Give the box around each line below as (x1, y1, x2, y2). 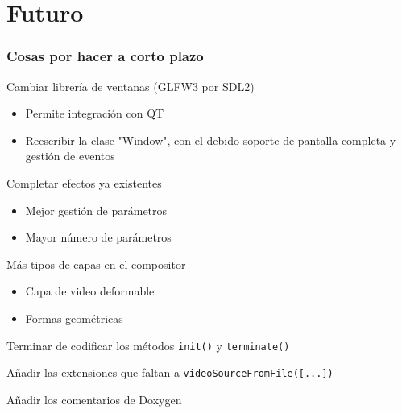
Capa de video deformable (25, 283, 155, 299)
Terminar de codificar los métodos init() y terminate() (6, 337, 290, 353)
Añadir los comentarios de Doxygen (6, 390, 182, 407)
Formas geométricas (25, 309, 123, 326)
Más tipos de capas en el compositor (6, 255, 186, 272)
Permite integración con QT (25, 105, 164, 122)
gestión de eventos (25, 147, 115, 164)
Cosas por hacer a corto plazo (6, 46, 204, 66)
